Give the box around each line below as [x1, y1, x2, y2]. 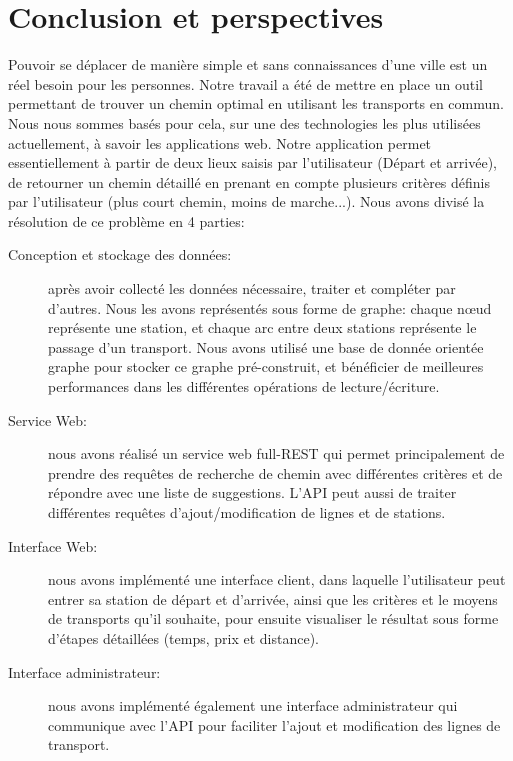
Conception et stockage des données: [8, 244, 232, 265]
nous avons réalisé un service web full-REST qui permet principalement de [48, 443, 505, 464]
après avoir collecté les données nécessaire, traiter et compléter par [48, 278, 456, 299]
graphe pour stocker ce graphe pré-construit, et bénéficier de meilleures [48, 356, 484, 377]
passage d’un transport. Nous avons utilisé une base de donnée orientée [48, 336, 484, 357]
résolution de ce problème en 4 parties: [8, 210, 245, 231]
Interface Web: [8, 535, 98, 556]
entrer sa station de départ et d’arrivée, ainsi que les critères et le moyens [48, 588, 498, 609]
